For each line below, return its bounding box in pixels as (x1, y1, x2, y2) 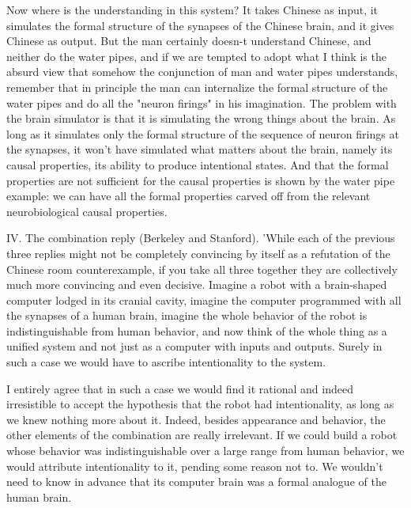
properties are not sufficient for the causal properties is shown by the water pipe (6, 172, 395, 188)
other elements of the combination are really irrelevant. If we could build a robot (6, 426, 398, 443)
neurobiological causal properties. (6, 203, 168, 219)
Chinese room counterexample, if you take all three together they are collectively (6, 260, 398, 277)
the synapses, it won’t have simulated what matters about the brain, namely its (6, 141, 393, 157)
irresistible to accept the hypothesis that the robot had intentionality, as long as (6, 396, 394, 412)
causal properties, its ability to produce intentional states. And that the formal (6, 156, 389, 172)
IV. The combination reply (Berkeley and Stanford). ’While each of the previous (6, 229, 395, 246)
